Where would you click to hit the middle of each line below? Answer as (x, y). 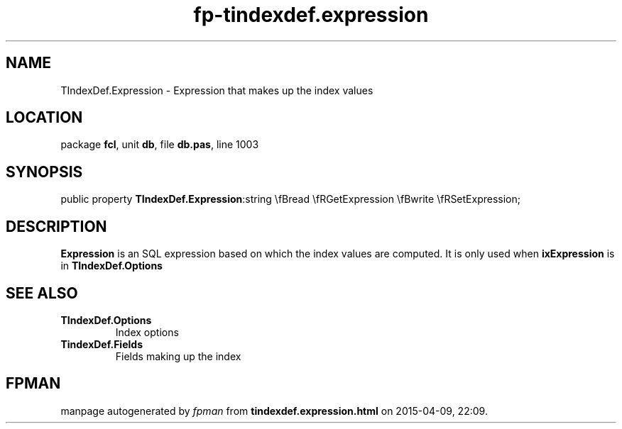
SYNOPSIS (44, 172)
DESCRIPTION (56, 226)
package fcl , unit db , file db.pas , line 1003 (160, 145)
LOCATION (44, 118)
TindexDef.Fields (102, 344)
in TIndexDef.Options (111, 266)
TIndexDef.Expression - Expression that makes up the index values (217, 90)
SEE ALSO (42, 293)
